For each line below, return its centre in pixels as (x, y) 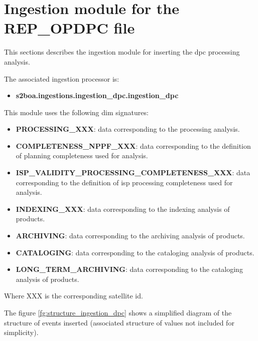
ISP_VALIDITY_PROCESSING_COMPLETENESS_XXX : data (133, 173)
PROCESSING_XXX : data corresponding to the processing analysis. (128, 129)
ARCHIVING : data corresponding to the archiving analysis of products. (130, 236)
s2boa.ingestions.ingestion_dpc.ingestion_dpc (97, 95)
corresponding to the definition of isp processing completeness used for (124, 182)
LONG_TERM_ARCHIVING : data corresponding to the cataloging (129, 269)
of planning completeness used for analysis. (82, 155)
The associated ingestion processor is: (62, 78)
